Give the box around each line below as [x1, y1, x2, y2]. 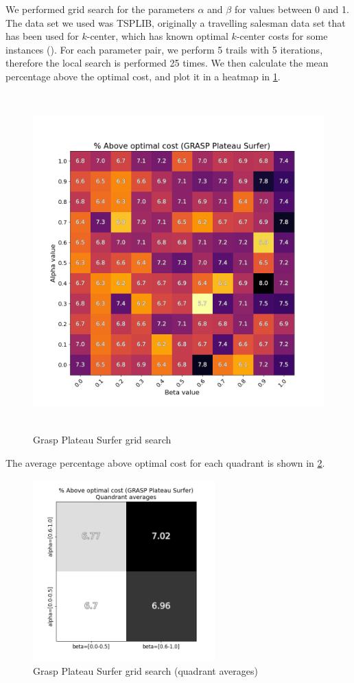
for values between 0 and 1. [234, 2, 349, 16]
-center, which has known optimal [86, 29, 228, 43]
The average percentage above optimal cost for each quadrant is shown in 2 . [5, 456, 325, 470]
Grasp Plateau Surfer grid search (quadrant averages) [33, 663, 258, 678]
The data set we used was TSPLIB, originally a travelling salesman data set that [5, 15, 346, 30]
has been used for [5, 29, 79, 43]
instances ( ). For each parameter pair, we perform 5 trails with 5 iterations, [5, 42, 323, 56]
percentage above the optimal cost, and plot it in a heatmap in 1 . [5, 69, 281, 83]
